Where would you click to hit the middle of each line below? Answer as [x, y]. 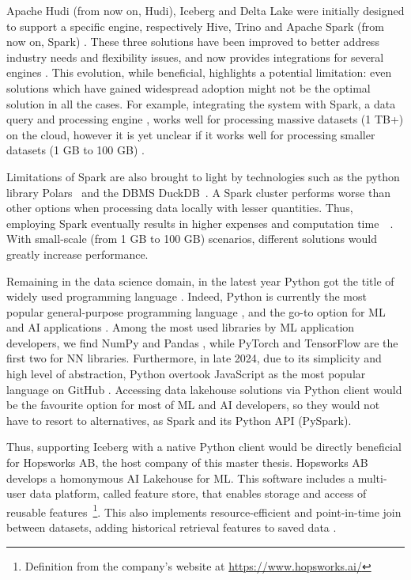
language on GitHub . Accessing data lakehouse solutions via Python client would [204, 389]
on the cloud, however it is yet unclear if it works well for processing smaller [191, 134]
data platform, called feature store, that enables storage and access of [198, 493]
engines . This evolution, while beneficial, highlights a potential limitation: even [199, 72]
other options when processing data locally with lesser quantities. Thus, [180, 208]
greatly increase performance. [77, 254]
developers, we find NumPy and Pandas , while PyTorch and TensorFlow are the [202, 342]
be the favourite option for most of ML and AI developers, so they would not [193, 405]
